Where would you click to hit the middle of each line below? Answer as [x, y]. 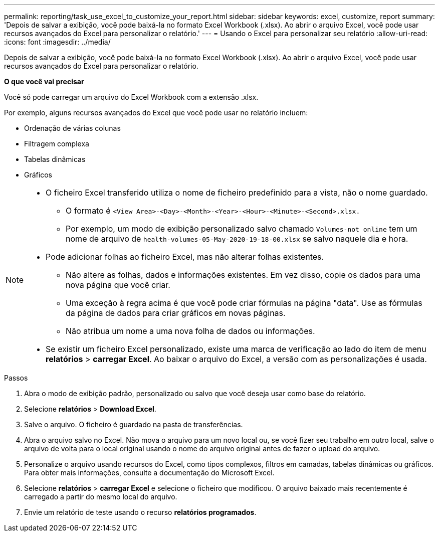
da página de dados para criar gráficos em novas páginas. [176, 313]
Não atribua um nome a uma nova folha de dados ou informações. [190, 331]
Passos [16, 378]
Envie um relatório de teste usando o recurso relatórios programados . [140, 512]
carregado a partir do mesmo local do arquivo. [101, 497]
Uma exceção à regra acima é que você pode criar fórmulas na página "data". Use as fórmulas [244, 303]
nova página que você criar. [118, 285]
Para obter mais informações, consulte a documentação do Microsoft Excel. [149, 473]
